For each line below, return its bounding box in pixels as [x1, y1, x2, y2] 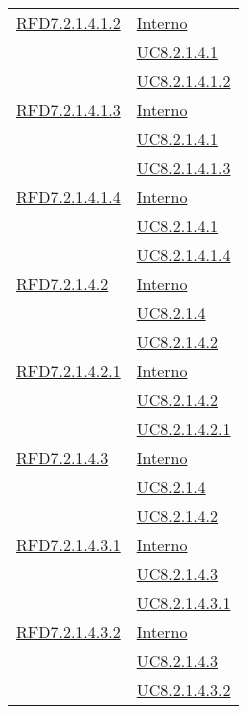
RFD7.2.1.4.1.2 [16, 11, 121, 34]
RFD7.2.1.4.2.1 [16, 359, 121, 382]
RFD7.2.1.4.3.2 [16, 620, 121, 643]
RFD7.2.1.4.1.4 [16, 185, 121, 208]
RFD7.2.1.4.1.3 [16, 98, 121, 121]
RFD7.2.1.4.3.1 [16, 533, 121, 556]
